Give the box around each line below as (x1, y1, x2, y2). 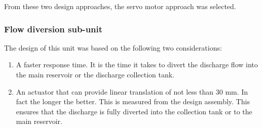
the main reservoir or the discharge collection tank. (16, 69, 175, 79)
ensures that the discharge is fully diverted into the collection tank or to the (16, 106, 252, 116)
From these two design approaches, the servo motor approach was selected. (4, 1, 236, 11)
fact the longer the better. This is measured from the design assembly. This (16, 96, 250, 107)
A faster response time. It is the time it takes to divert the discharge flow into (16, 59, 258, 70)
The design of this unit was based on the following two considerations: (4, 42, 222, 53)
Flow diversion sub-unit (4, 22, 103, 35)
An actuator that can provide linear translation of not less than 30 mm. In (16, 86, 248, 97)
